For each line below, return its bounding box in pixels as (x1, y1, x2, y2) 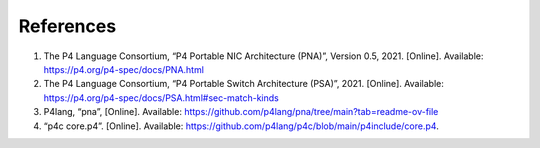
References (18, 15, 117, 37)
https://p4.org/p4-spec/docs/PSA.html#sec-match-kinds (43, 91, 279, 104)
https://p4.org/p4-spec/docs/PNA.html (43, 63, 205, 75)
